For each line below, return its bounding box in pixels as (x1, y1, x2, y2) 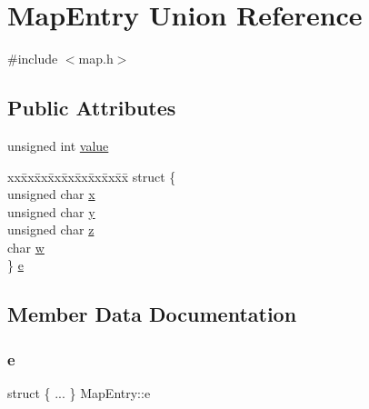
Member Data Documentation (7, 300, 297, 328)
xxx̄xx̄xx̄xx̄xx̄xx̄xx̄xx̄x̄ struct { (7, 166, 176, 185)
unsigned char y (7, 202, 95, 221)
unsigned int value (7, 135, 109, 155)
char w (7, 237, 45, 256)
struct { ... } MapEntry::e (7, 384, 151, 403)
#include (7, 49, 58, 68)
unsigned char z (7, 220, 95, 239)
